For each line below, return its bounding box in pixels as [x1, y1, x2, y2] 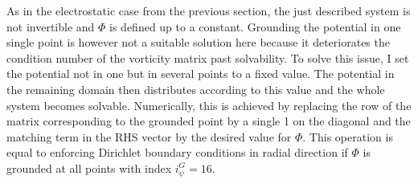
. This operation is [302, 128, 393, 145]
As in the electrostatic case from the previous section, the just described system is [6, 2, 411, 18]
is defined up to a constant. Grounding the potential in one [109, 18, 401, 35]
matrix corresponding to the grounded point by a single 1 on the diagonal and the [6, 112, 411, 129]
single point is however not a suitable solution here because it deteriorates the [6, 34, 390, 51]
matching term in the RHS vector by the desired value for [6, 128, 292, 145]
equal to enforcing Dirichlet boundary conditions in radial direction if [6, 144, 348, 161]
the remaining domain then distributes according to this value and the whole [6, 80, 385, 97]
